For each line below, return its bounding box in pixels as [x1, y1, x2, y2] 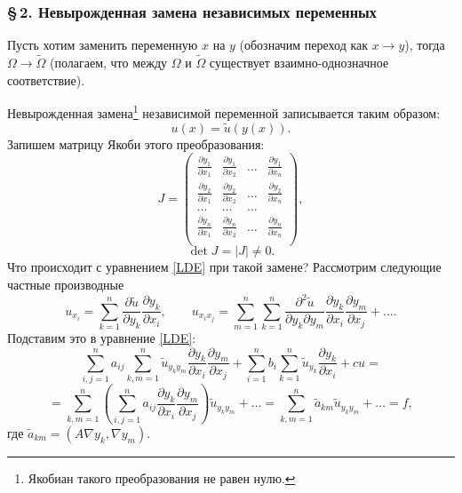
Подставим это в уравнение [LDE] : [7, 328, 196, 346]
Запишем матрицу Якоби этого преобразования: [7, 134, 265, 153]
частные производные [7, 275, 124, 294]
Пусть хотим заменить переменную [7, 36, 198, 54]
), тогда [404, 36, 445, 54]
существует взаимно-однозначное [209, 53, 389, 72]
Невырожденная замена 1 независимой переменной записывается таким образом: [7, 101, 441, 122]
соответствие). [7, 70, 85, 89]
